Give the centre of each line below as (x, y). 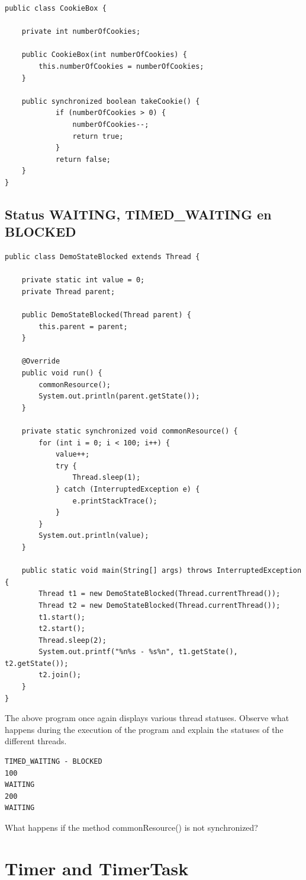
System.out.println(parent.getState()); (119, 396)
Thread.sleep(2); (73, 640)
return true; (98, 136)
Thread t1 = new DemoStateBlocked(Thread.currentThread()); (160, 594)
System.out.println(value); (94, 536)
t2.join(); (60, 675)
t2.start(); (62, 629)
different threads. (36, 741)
